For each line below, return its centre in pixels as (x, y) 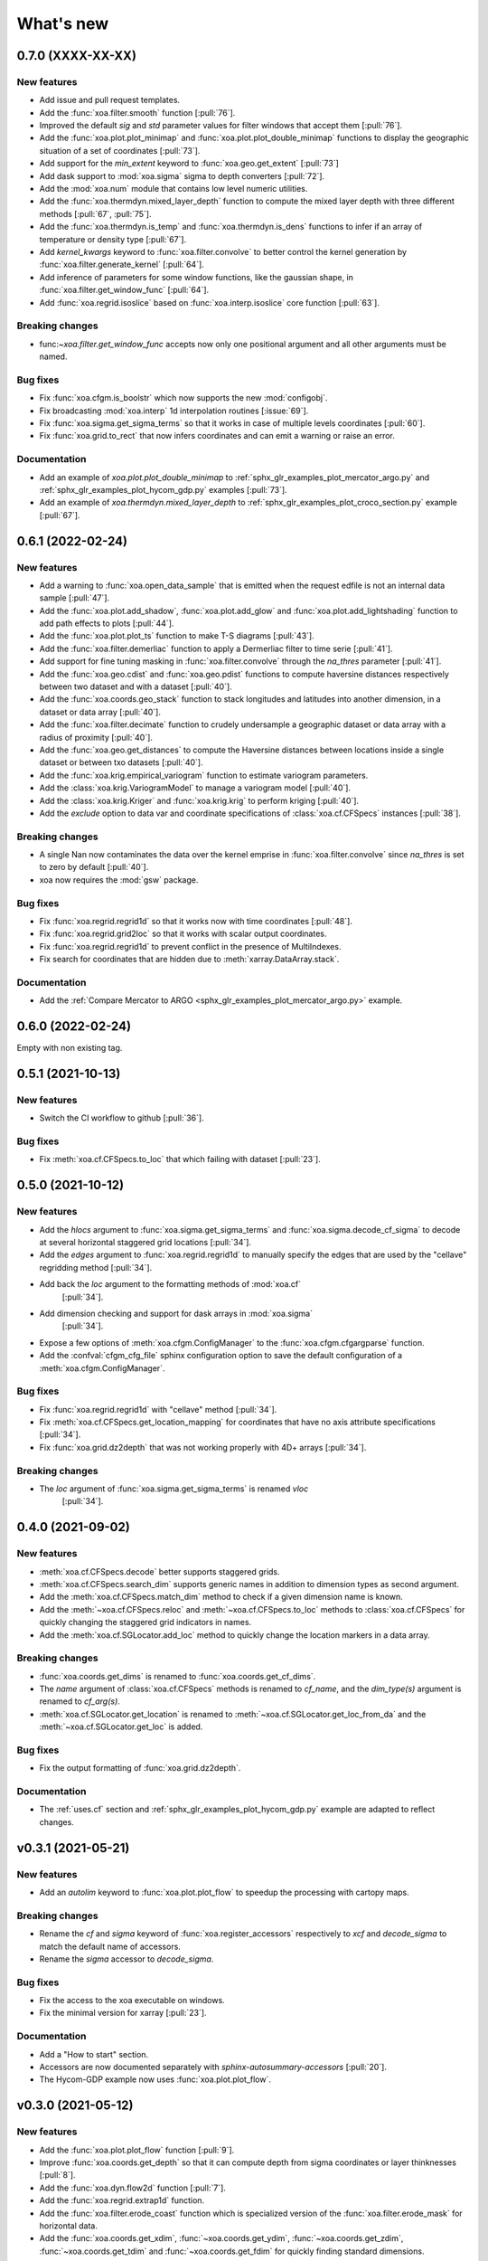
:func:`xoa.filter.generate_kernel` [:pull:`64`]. (122, 265)
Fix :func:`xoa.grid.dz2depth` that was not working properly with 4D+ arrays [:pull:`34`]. (203, 1447)
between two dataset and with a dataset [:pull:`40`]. (136, 686)
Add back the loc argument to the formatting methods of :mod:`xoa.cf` (170, 1284)
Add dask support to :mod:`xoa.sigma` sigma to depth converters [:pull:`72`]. (182, 175)
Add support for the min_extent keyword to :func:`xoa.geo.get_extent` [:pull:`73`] (189, 164)
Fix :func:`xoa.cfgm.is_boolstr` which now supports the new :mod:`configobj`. (183, 398)
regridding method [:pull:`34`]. (96, 1267)
